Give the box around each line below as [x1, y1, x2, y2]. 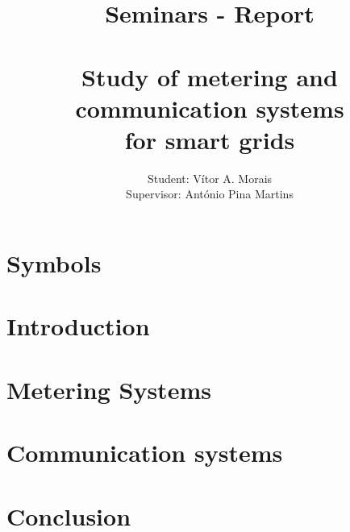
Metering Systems [6, 372, 211, 405]
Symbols [6, 247, 102, 280]
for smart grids [124, 123, 295, 156]
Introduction [6, 310, 150, 343]
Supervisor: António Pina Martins [126, 185, 294, 202]
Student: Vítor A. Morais [147, 169, 273, 186]
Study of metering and [81, 60, 338, 93]
